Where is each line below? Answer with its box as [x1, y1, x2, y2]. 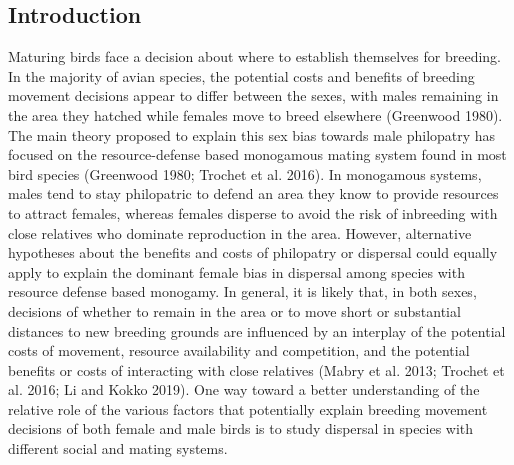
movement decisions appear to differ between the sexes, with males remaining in [8, 85, 499, 106]
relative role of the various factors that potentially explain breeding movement [8, 398, 488, 419]
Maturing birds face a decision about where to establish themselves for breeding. [8, 46, 501, 67]
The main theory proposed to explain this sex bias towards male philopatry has [8, 124, 496, 145]
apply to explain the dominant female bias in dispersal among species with [8, 261, 465, 282]
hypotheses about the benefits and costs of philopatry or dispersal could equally [8, 242, 498, 263]
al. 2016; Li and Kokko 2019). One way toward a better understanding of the [8, 379, 480, 400]
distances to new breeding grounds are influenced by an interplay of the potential [8, 320, 506, 341]
